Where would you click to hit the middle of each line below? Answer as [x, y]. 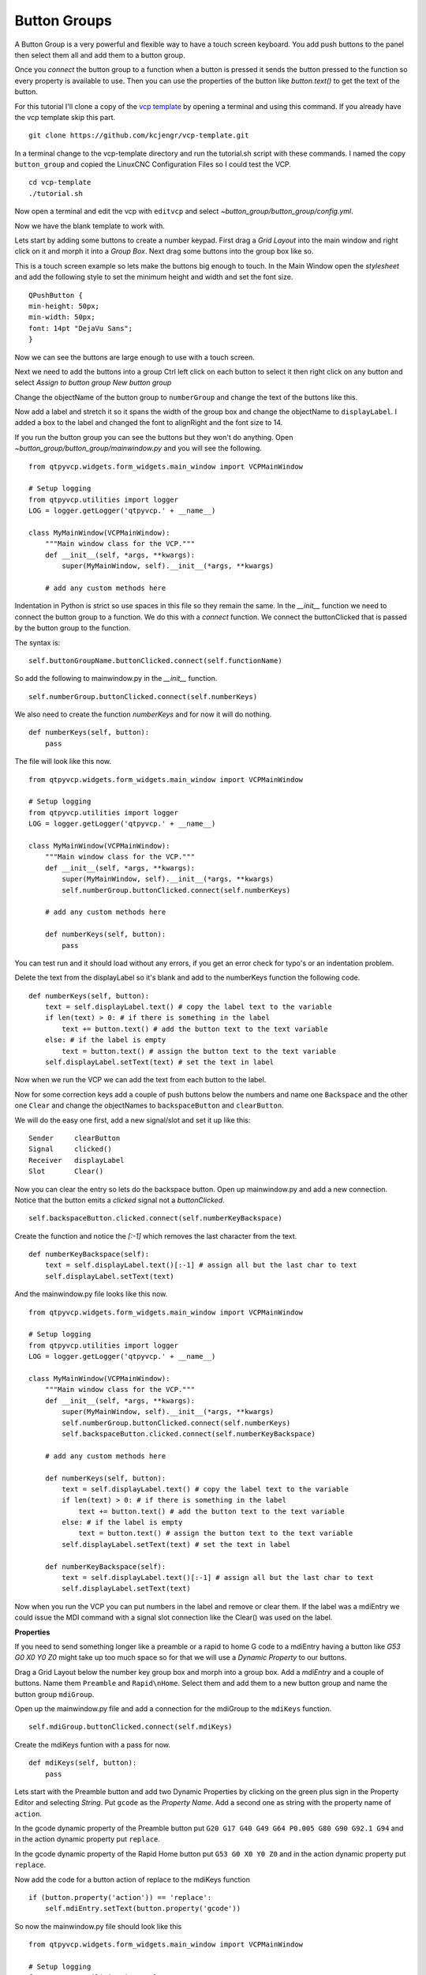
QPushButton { [56, 295]
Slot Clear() [66, 1172]
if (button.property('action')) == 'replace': [120, 1898]
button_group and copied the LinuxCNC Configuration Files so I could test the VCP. [153, 164]
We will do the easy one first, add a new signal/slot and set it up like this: [133, 1120]
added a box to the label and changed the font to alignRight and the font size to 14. [149, 423]
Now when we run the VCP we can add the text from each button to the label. [140, 1080]
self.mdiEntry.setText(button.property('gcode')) [142, 1909]
